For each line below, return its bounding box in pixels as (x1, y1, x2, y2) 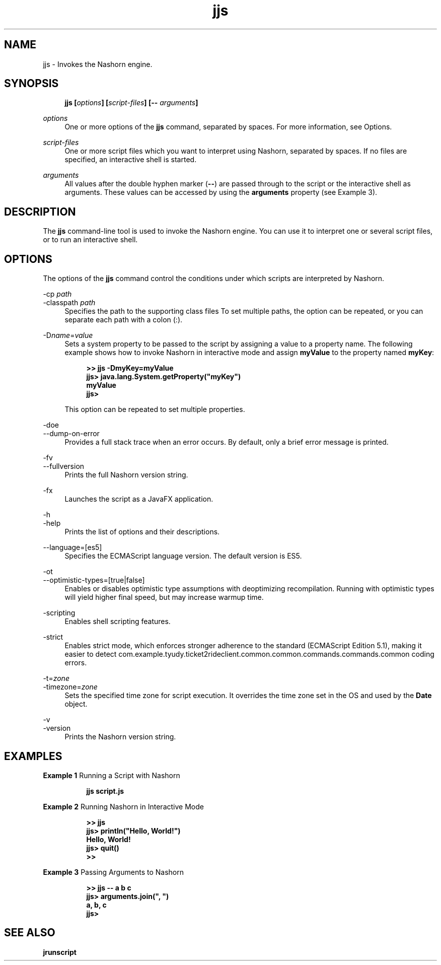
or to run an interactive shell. (43, 235, 138, 244)
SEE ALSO (4, 926, 55, 939)
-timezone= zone (43, 682, 98, 692)
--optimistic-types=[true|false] (43, 576, 145, 585)
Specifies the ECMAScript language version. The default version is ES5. (64, 552, 302, 561)
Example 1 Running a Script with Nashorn (43, 771, 180, 780)
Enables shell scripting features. (64, 617, 171, 626)
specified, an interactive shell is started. (64, 155, 197, 164)
